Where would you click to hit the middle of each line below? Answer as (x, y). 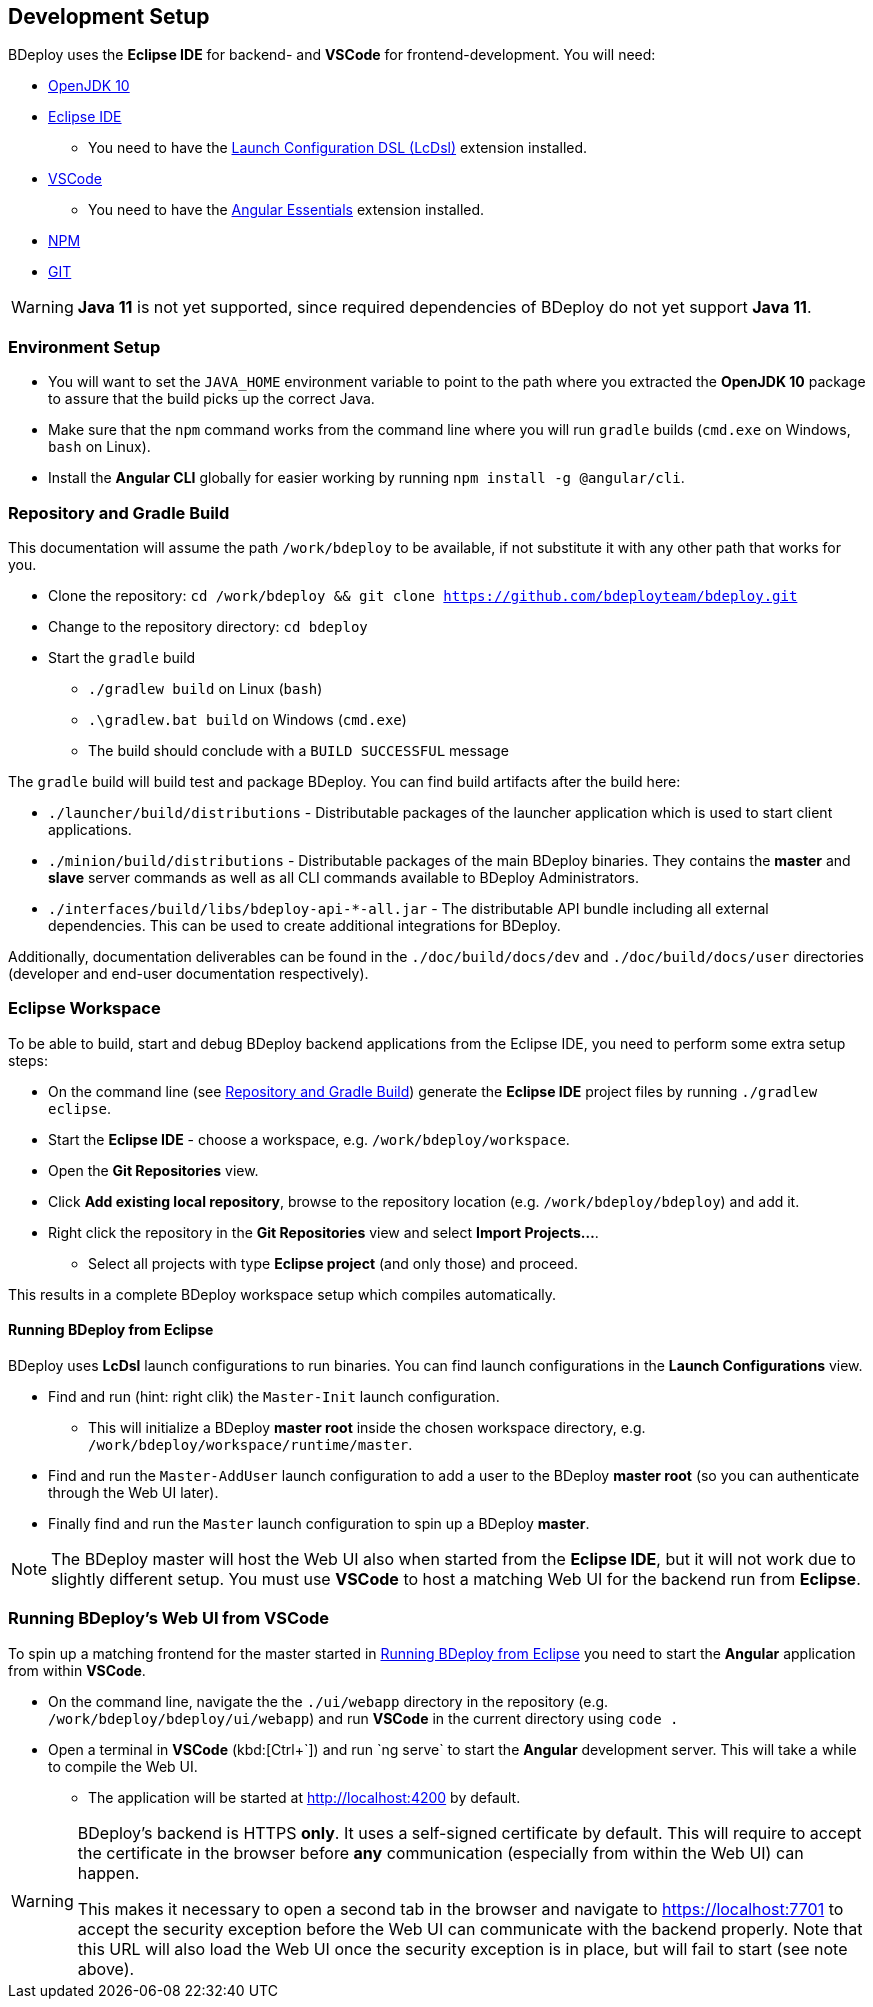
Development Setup (109, 16)
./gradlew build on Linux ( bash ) (205, 688)
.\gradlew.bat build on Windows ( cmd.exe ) (247, 719)
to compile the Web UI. (123, 1766)
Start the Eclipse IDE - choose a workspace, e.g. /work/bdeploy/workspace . (309, 1139)
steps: (28, 1060)
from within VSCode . (77, 1670)
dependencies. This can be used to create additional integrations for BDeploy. (304, 925)
